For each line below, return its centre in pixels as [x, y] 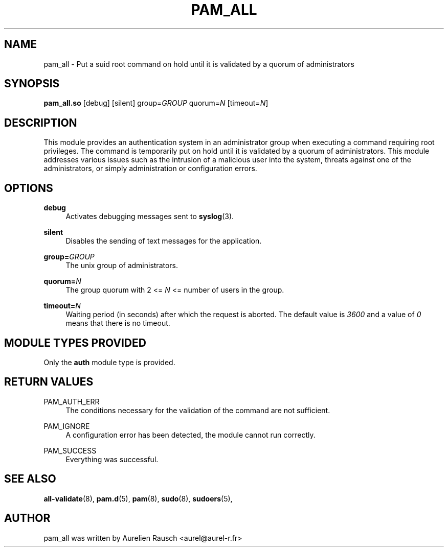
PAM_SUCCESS [70, 450]
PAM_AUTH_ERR [72, 401]
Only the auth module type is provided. [109, 362]
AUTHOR [27, 518]
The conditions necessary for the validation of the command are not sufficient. [198, 410]
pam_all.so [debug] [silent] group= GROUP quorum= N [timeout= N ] [156, 103]
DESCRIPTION [41, 123]
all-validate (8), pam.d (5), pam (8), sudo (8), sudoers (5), [138, 498]
